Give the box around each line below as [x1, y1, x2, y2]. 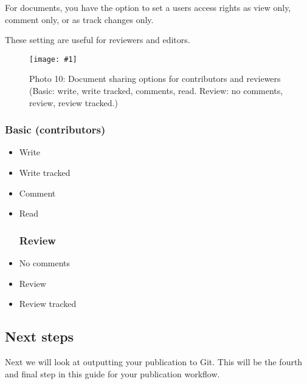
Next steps [5, 327, 74, 346]
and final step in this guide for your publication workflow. [5, 367, 220, 380]
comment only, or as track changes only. [5, 13, 154, 25]
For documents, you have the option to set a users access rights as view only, [5, 1, 291, 13]
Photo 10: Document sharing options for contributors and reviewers [29, 72, 281, 85]
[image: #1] [29, 55, 77, 64]
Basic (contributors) [5, 122, 106, 137]
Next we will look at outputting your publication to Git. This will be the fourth [5, 355, 303, 368]
